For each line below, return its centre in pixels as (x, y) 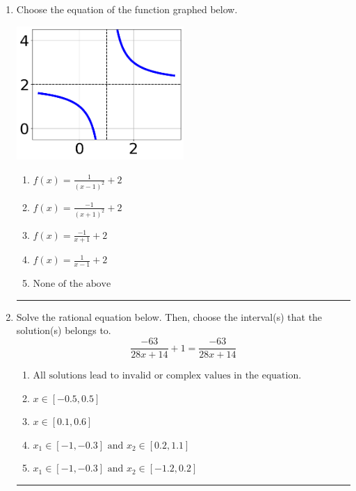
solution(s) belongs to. (64, 330)
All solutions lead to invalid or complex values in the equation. (167, 376)
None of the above (72, 284)
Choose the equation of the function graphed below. (127, 9)
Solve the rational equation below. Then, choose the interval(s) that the (169, 316)
